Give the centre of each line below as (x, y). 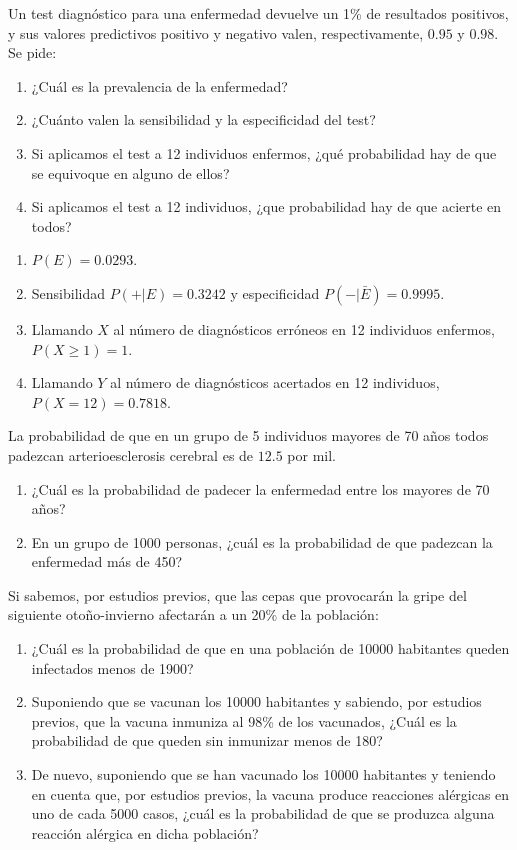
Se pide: (32, 52)
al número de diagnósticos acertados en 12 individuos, (275, 382)
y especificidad (275, 292)
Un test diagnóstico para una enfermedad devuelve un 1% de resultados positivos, (258, 13)
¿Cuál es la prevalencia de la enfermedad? (159, 85)
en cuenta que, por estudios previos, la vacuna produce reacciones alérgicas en (270, 793)
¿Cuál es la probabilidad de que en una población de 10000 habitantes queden (270, 648)
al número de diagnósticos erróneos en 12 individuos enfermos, (304, 328)
